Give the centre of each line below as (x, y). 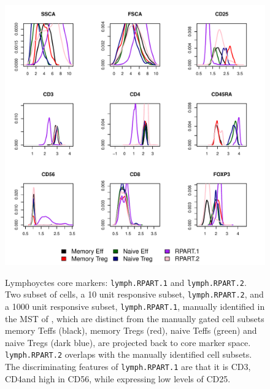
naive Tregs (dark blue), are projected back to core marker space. (128, 342)
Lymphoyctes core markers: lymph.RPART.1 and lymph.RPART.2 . (126, 282)
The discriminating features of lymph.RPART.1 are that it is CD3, (128, 366)
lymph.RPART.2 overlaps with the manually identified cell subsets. (129, 354)
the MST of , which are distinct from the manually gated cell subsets (135, 318)
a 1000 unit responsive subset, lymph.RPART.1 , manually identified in (135, 306)
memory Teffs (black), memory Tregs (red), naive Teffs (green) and (131, 330)
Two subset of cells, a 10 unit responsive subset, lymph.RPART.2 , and (134, 294)
